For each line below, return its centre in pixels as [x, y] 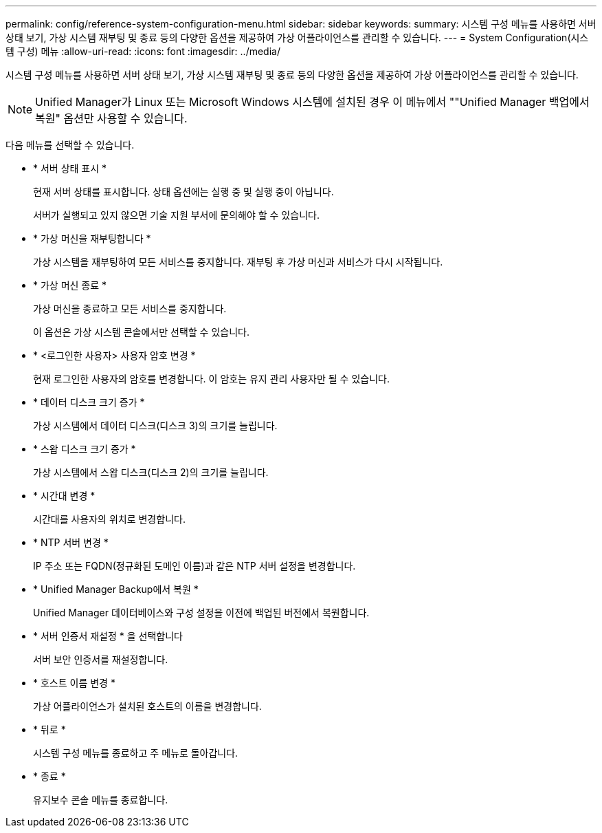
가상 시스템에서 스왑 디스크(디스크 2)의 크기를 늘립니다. [151, 472]
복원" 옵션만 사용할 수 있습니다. [111, 118]
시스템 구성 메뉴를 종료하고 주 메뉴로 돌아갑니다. [136, 753]
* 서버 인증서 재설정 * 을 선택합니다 [108, 636]
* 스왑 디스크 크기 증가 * [85, 449]
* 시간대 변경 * [64, 496]
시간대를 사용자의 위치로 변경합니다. [109, 519]
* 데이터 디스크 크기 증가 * [89, 402]
